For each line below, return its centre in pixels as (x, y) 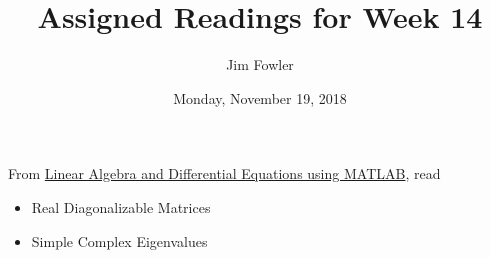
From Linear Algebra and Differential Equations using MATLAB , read (224, 173)
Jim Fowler (260, 64)
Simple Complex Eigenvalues (119, 240)
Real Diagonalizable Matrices (121, 206)
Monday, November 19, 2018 (260, 97)
